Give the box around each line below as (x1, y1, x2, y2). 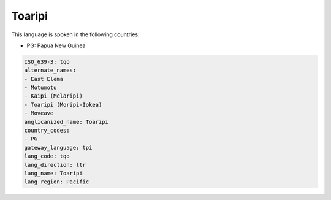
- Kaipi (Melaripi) (24, 93, 83, 99)
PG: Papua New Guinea (26, 42, 86, 49)
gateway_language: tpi (24, 144, 93, 151)
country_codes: (24, 127, 70, 134)
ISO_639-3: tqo (24, 58, 70, 65)
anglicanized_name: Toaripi (24, 118, 108, 125)
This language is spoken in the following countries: (11, 31, 140, 38)
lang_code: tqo (24, 153, 70, 160)
